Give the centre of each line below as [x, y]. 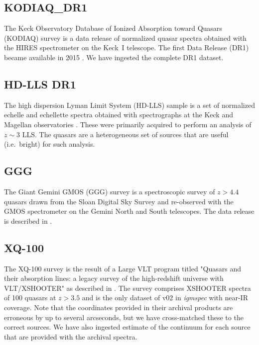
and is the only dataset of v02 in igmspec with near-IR [165, 298]
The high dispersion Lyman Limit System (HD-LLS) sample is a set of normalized [129, 105]
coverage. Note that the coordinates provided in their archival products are [119, 307]
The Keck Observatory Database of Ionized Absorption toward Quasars [113, 28]
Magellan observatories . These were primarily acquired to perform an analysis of [128, 124]
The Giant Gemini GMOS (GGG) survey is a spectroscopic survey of [110, 191]
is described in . [28, 220]
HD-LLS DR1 [40, 84]
